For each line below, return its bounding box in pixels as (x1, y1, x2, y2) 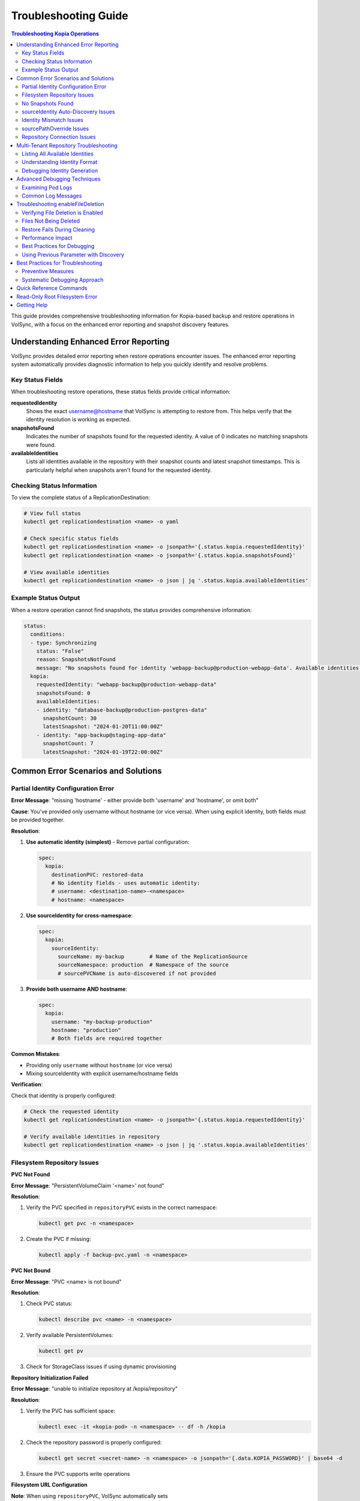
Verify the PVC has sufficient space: (26, 1407, 115, 1414)
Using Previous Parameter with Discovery (22, 251, 125, 258)
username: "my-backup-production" (51, 1018, 153, 1025)
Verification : (11, 1081, 43, 1088)
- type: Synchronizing (30, 639, 97, 646)
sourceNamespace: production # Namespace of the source (58, 961, 229, 968)
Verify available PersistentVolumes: (26, 1332, 113, 1339)
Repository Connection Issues (22, 133, 96, 140)
